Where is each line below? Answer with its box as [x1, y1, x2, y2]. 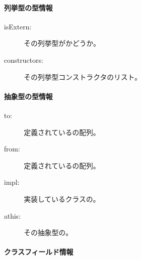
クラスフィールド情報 [4, 247, 73, 257]
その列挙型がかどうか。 [24, 38, 100, 48]
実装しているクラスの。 [24, 193, 100, 204]
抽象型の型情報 [4, 91, 53, 101]
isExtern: [4, 21, 32, 31]
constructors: [4, 54, 43, 65]
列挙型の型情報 [4, 2, 53, 12]
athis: [4, 210, 21, 221]
